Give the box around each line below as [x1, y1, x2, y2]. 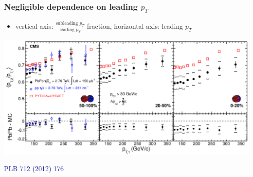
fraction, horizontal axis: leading [87, 20, 183, 31]
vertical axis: [15, 20, 54, 31]
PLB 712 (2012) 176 [4, 163, 64, 174]
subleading [55, 20, 78, 26]
